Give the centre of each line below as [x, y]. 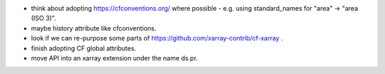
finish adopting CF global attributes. [84, 48]
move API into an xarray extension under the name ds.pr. [114, 58]
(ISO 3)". [43, 18]
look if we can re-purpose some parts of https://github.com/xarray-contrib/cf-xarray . [157, 38]
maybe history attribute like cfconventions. [94, 28]
